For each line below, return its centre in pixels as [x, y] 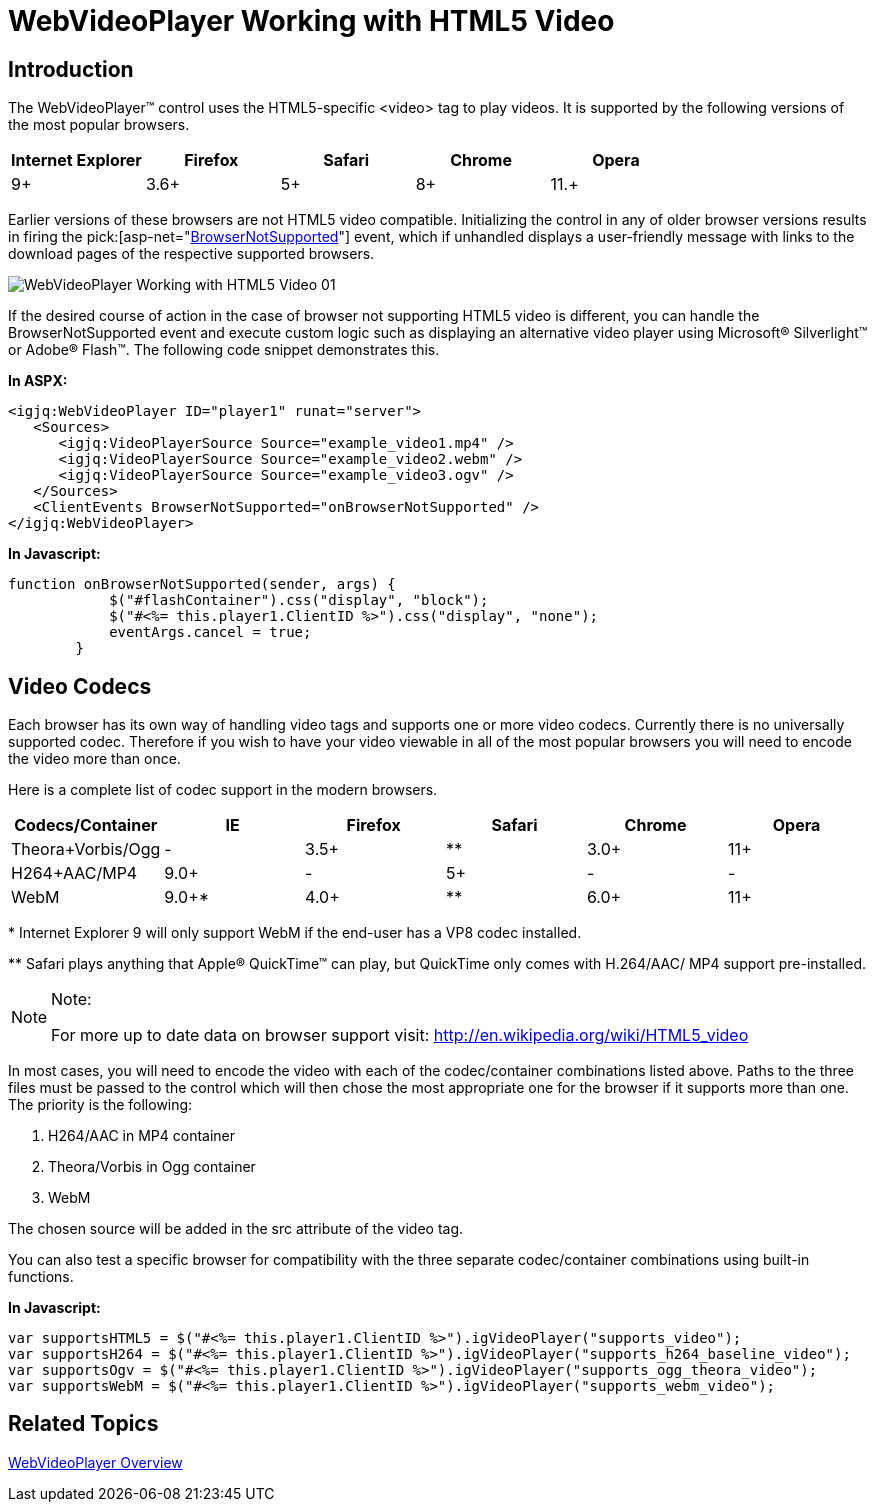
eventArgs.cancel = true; [210, 632]
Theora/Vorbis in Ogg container [152, 1167]
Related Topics [83, 1424]
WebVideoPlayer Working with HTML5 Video [311, 21]
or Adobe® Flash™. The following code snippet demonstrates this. [224, 350]
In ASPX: [38, 381]
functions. [41, 1277]
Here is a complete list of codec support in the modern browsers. [223, 790]
